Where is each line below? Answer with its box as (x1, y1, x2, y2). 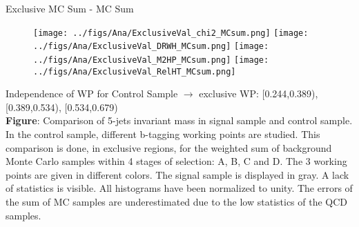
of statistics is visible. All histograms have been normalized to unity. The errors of (6, 181, 353, 195)
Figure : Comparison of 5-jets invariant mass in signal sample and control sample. (6, 113, 353, 128)
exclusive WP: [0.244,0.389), (199, 86, 318, 101)
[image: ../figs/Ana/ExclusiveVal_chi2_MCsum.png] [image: (33, 28, 309, 38)
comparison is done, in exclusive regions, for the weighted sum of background (6, 140, 332, 155)
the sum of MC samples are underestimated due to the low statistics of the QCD (6, 194, 348, 208)
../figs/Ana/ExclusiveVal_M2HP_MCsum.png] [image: (33, 55, 269, 65)
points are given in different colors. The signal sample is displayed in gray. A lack (6, 167, 349, 181)
